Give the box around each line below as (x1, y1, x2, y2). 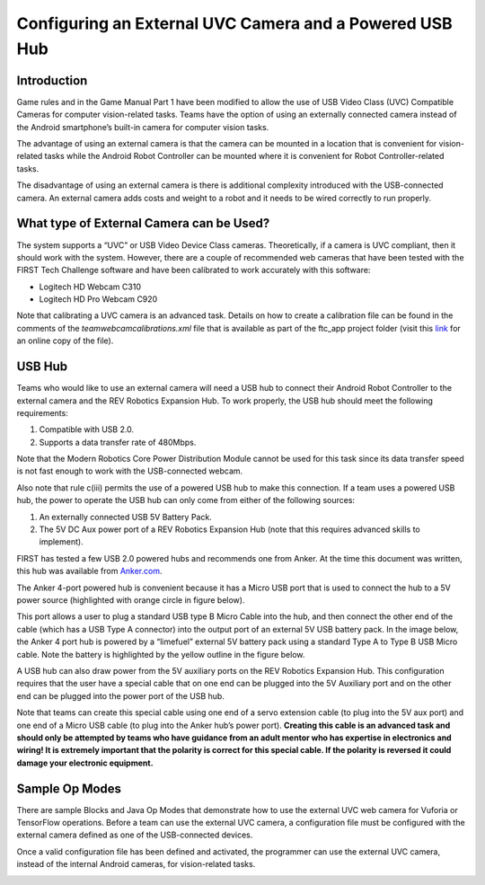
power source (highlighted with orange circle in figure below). (16, 595, 245, 606)
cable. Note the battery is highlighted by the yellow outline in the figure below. (16, 649, 305, 659)
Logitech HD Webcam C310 (39, 281, 141, 292)
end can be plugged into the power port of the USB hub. (16, 690, 225, 701)
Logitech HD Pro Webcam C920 (39, 294, 158, 305)
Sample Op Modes (16, 781, 121, 796)
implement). (39, 536, 84, 547)
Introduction (16, 73, 88, 88)
